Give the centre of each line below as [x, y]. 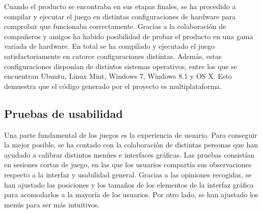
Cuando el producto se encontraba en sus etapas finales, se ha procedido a [120, 6]
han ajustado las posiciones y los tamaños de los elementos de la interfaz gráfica [129, 184]
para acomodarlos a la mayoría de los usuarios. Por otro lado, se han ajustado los [131, 194]
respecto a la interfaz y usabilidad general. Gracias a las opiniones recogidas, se [128, 174]
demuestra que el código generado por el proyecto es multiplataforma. [113, 86]
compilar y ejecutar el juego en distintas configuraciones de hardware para [120, 16]
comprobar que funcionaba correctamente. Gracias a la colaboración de [115, 26]
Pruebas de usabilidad [63, 113]
